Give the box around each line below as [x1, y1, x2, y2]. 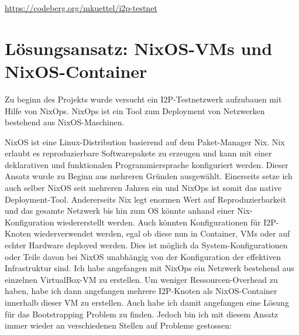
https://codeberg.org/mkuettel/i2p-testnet [5, 2, 157, 13]
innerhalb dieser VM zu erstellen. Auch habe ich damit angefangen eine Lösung [5, 296, 289, 308]
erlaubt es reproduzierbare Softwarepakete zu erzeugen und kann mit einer [5, 147, 272, 159]
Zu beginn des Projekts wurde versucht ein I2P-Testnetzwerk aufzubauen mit [5, 93, 282, 105]
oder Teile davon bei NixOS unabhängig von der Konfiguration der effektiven [5, 250, 281, 262]
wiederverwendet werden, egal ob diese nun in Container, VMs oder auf [33, 227, 290, 240]
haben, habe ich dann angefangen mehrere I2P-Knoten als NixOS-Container [5, 285, 277, 297]
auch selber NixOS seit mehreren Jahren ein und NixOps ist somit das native [5, 182, 281, 194]
